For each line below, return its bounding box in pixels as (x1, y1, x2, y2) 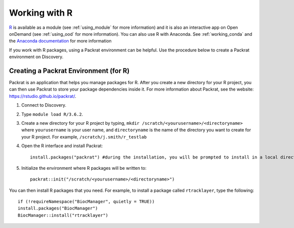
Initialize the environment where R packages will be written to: (21, 165, 147, 171)
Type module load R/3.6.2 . (21, 111, 83, 117)
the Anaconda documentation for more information (9, 38, 112, 44)
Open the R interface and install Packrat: (21, 143, 103, 149)
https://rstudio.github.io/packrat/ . (9, 93, 76, 99)
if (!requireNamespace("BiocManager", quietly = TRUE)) (18, 199, 155, 205)
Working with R (9, 7, 73, 18)
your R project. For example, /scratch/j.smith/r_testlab (21, 134, 147, 139)
